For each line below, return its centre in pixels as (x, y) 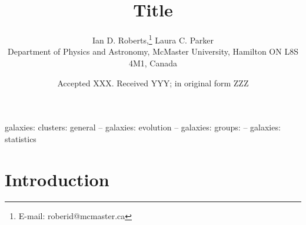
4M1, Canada (153, 63)
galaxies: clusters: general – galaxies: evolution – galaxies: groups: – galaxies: (143, 127)
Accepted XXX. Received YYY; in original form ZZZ (153, 83)
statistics (21, 138)
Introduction (57, 179)
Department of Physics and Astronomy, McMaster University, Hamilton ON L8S (153, 51)
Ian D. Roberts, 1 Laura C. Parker (153, 39)
